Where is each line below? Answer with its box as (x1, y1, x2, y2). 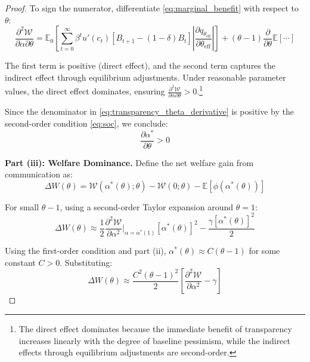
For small (5, 200, 39, 213)
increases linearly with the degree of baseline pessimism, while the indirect (18, 334, 290, 346)
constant (5, 256, 36, 268)
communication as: (5, 168, 73, 180)
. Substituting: (60, 256, 113, 268)
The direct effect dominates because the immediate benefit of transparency (18, 323, 292, 335)
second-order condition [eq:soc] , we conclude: (5, 116, 168, 129)
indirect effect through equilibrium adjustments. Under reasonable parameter (5, 70, 286, 83)
